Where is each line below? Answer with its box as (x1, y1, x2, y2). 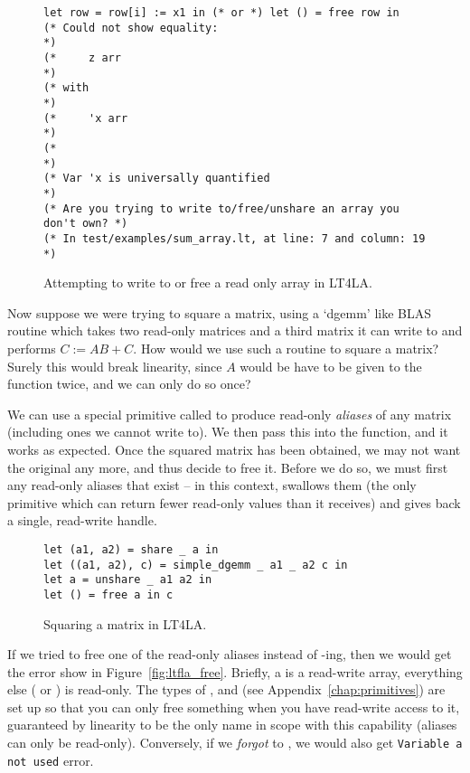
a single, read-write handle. (7, 511, 157, 530)
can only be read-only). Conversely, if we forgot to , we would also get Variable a (7, 733, 463, 752)
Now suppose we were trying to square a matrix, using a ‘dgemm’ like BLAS (7, 303, 432, 322)
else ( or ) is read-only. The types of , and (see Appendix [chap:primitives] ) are (7, 680, 446, 699)
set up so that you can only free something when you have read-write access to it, (7, 697, 460, 716)
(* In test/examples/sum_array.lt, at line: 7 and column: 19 (43, 231, 426, 245)
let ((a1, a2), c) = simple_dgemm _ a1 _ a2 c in (43, 558, 348, 571)
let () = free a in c (43, 588, 174, 601)
